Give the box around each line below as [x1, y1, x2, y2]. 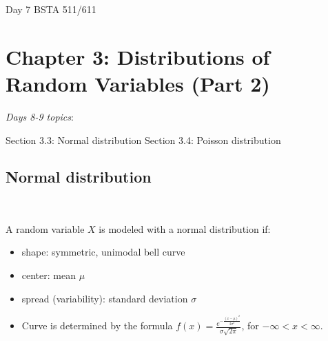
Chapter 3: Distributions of [6, 42, 270, 70]
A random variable [6, 221, 85, 236]
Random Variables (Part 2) [6, 69, 270, 97]
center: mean [21, 268, 76, 282]
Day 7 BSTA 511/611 [6, 2, 96, 16]
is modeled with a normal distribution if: [99, 221, 271, 236]
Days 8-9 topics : [6, 109, 74, 123]
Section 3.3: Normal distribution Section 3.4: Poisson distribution [6, 132, 281, 147]
